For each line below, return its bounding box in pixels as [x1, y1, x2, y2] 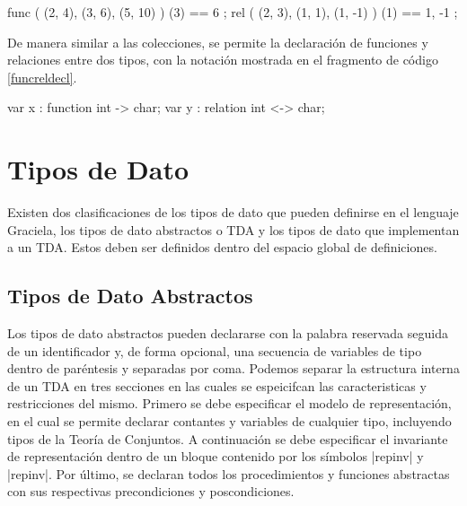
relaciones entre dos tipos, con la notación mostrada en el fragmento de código [7, 50, 438, 69]
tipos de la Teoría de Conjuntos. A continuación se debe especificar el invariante [7, 429, 448, 448]
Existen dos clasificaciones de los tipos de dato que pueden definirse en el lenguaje [7, 203, 459, 222]
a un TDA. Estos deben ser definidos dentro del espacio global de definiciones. [7, 238, 437, 257]
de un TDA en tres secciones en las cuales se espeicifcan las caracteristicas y [7, 376, 427, 395]
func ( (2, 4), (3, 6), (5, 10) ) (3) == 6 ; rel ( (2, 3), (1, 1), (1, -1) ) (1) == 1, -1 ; [7, 3, 458, 21]
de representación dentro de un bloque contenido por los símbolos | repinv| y [7, 447, 424, 466]
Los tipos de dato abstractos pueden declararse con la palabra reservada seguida [7, 324, 448, 343]
